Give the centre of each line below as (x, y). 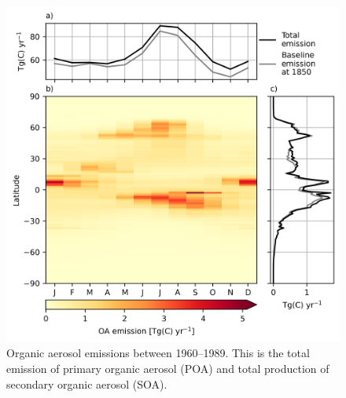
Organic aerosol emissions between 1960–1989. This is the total (158, 353)
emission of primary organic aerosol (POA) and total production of (168, 368)
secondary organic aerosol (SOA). (87, 383)
